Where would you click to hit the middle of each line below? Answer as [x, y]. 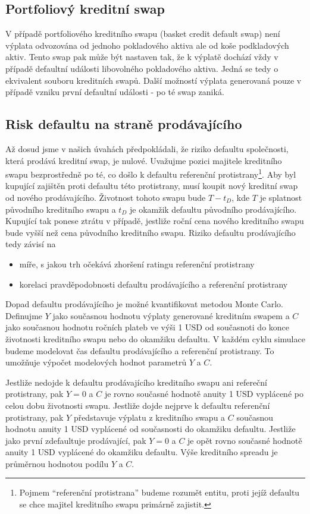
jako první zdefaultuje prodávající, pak [76, 440]
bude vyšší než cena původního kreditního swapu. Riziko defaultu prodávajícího [151, 232]
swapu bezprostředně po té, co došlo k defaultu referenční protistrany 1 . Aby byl [151, 173]
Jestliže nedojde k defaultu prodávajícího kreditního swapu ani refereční [137, 382]
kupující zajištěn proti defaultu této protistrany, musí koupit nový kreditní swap [152, 186]
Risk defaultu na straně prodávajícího [124, 124]
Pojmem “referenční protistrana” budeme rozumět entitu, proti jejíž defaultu [159, 492]
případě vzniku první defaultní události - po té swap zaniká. [115, 92]
